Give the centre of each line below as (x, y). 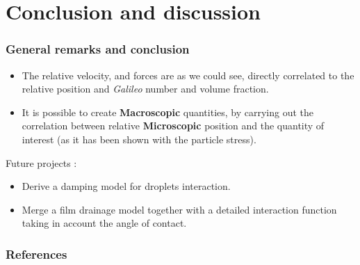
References (36, 254)
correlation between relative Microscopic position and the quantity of (173, 126)
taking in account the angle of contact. (104, 223)
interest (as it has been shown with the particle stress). (139, 139)
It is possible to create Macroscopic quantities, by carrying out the (168, 112)
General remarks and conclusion (98, 49)
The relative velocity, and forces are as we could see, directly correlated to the (188, 75)
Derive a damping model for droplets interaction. (126, 186)
